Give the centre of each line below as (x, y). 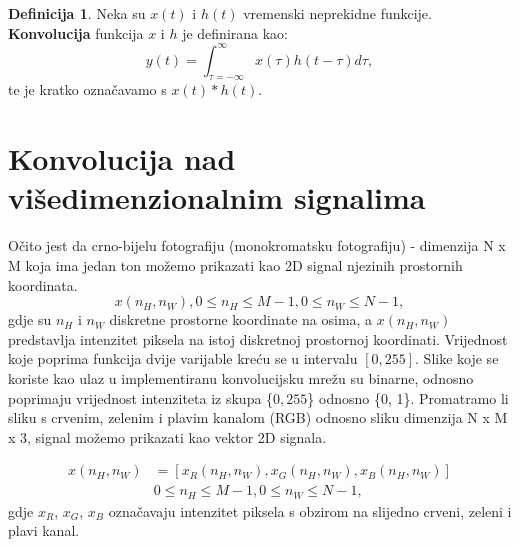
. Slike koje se (457, 358)
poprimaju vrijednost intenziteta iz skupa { (141, 397)
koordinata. (43, 284)
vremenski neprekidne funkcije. (337, 13)
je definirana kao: (235, 32)
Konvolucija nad (122, 158)
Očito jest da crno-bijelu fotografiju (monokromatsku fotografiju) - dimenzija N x (257, 245)
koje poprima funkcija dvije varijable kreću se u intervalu (183, 358)
